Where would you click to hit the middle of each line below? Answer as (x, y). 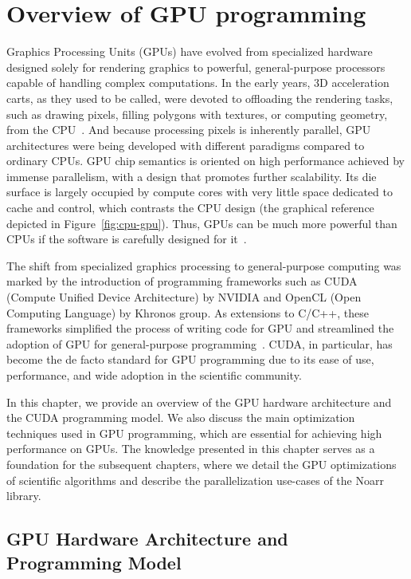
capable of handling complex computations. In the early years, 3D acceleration (198, 83)
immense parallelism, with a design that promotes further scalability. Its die (192, 176)
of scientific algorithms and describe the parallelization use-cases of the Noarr (195, 480)
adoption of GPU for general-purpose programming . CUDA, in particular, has (200, 343)
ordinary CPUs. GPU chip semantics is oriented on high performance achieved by (205, 161)
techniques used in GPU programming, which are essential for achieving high (194, 433)
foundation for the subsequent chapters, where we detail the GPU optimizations (202, 464)
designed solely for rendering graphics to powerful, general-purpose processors (196, 67)
